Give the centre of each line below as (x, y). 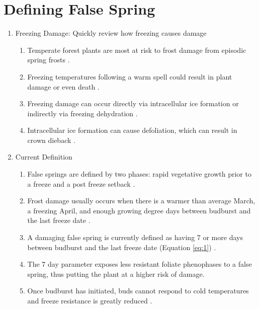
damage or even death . (63, 86)
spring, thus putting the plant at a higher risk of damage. (116, 274)
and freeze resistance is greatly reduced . (90, 300)
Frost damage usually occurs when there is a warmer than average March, (141, 201)
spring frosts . (49, 60)
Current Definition (44, 157)
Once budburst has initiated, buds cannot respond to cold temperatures (138, 291)
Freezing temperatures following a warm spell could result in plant (130, 76)
